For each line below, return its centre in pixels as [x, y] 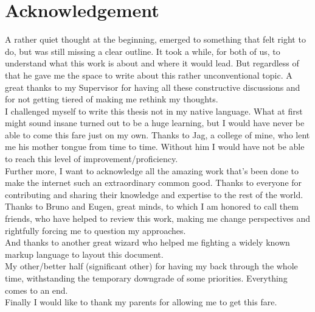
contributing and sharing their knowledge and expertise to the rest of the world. [154, 194]
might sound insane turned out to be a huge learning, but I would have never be [155, 123]
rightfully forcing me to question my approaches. [95, 230]
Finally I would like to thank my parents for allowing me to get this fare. [141, 302]
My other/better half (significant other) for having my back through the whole [151, 266]
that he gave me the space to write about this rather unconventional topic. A [149, 75]
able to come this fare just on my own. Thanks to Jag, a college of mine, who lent [157, 134]
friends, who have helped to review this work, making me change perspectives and [158, 218]
